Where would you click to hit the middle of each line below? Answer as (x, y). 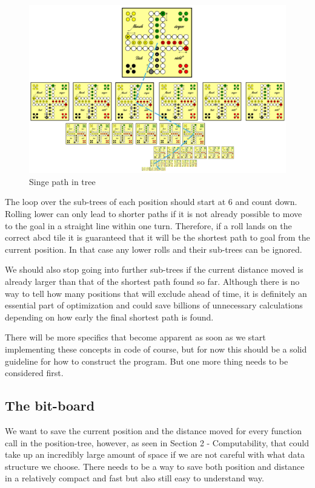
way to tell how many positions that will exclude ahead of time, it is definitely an (156, 293)
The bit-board (50, 405)
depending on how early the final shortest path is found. (109, 317)
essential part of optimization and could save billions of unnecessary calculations (154, 305)
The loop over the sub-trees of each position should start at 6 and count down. (151, 202)
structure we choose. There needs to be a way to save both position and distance (155, 466)
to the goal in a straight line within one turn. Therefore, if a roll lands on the (148, 225)
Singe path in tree (62, 181)
